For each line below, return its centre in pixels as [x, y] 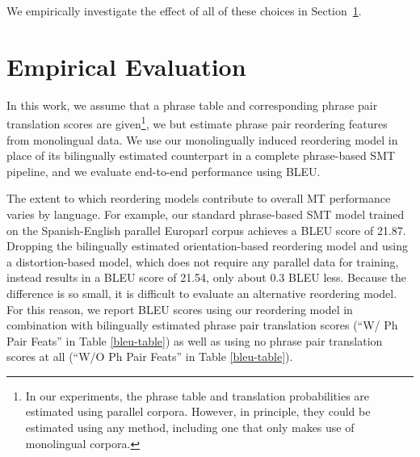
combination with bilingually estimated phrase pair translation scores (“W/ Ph [202, 325]
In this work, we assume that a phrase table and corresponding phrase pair [192, 105]
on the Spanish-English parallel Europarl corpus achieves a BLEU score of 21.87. [206, 230]
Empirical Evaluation [126, 66]
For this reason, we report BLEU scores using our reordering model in [180, 309]
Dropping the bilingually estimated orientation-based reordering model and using [207, 246]
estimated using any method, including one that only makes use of [190, 428]
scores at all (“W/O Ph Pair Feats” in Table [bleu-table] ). [150, 356]
